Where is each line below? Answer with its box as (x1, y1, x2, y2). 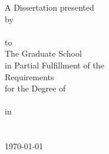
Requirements (5, 70, 54, 83)
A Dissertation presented (5, 1, 94, 13)
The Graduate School (5, 47, 82, 60)
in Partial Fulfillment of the (5, 58, 104, 71)
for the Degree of (5, 82, 66, 94)
